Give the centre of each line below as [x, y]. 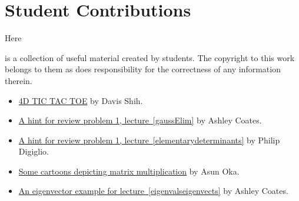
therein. [19, 80]
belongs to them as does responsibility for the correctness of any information [143, 69]
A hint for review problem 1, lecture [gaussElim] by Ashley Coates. [140, 120]
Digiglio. [34, 151]
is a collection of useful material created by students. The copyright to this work [150, 57]
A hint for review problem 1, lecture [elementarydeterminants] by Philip [149, 140]
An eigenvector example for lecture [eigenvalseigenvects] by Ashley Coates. [153, 191]
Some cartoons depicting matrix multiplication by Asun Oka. [129, 171]
